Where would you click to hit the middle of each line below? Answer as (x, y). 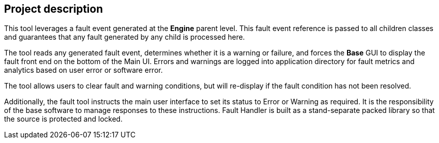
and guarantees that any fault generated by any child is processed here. (124, 37)
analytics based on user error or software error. (84, 70)
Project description (54, 9)
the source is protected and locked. (64, 119)
